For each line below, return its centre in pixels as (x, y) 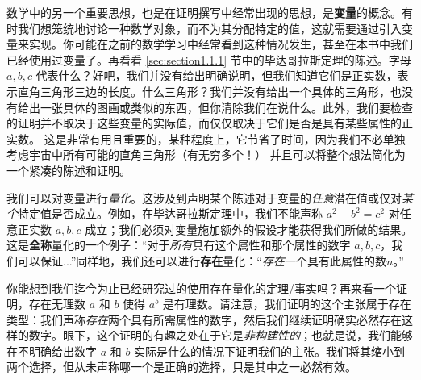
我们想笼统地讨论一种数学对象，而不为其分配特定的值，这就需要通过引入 (209, 28)
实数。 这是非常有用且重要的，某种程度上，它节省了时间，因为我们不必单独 (206, 138)
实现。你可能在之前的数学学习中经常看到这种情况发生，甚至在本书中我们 (221, 44)
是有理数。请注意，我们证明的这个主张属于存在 (287, 304)
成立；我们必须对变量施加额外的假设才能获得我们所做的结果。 (249, 229)
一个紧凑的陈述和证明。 (69, 170)
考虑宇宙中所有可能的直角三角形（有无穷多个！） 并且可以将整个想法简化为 (206, 155)
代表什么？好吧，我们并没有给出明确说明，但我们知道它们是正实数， (217, 75)
